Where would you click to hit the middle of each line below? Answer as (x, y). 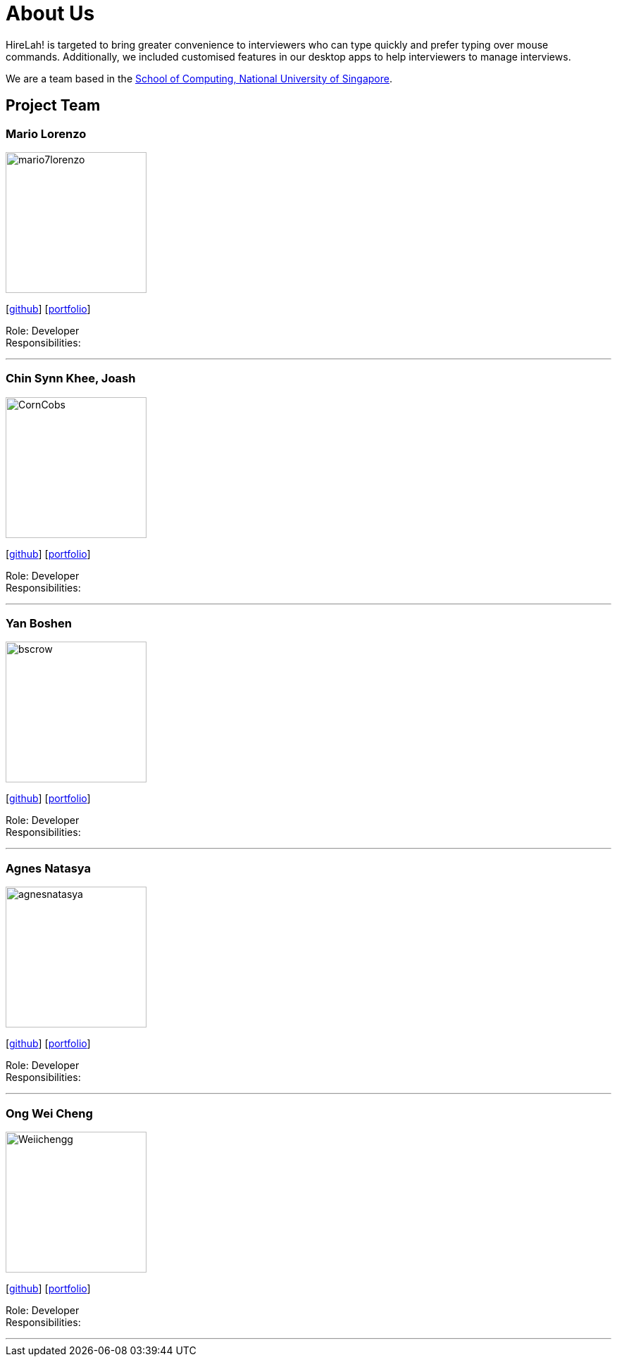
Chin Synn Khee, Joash (71, 379)
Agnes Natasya (49, 868)
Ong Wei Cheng (49, 1113)
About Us (50, 13)
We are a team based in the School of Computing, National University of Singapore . (199, 78)
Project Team (53, 106)
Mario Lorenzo (46, 133)
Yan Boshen (39, 624)
